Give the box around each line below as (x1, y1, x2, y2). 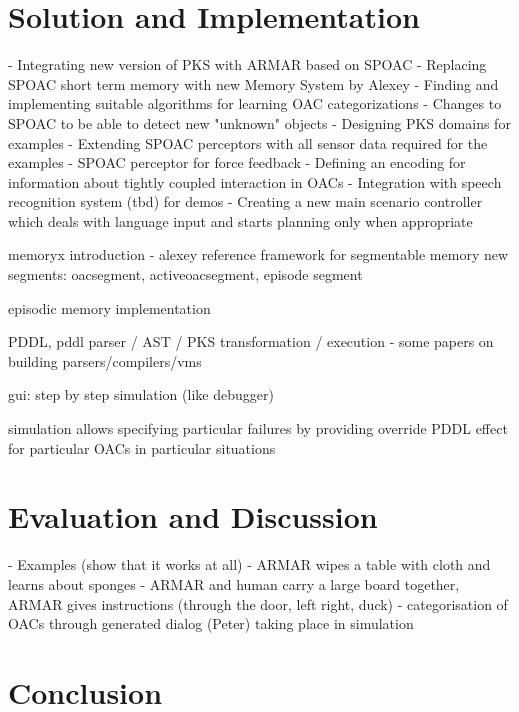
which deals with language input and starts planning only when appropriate (8, 210, 473, 231)
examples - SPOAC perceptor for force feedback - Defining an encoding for (8, 152, 466, 173)
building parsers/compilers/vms (8, 350, 202, 371)
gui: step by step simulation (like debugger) (8, 384, 274, 405)
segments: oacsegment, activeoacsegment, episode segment (8, 264, 363, 285)
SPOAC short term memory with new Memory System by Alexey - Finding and (8, 73, 499, 94)
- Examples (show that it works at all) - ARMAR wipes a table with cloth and (8, 554, 491, 575)
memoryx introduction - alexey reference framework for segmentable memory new (8, 244, 509, 265)
